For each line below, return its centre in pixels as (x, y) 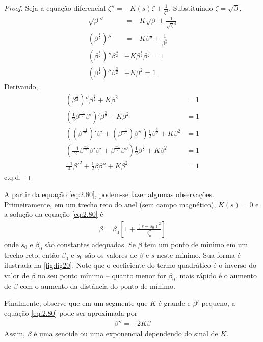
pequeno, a (218, 303)
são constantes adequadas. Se (90, 244)
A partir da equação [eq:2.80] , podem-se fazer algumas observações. (109, 194)
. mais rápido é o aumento (216, 275)
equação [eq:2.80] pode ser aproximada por (71, 313)
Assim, (15, 333)
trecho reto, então (32, 254)
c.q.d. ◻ (17, 177)
